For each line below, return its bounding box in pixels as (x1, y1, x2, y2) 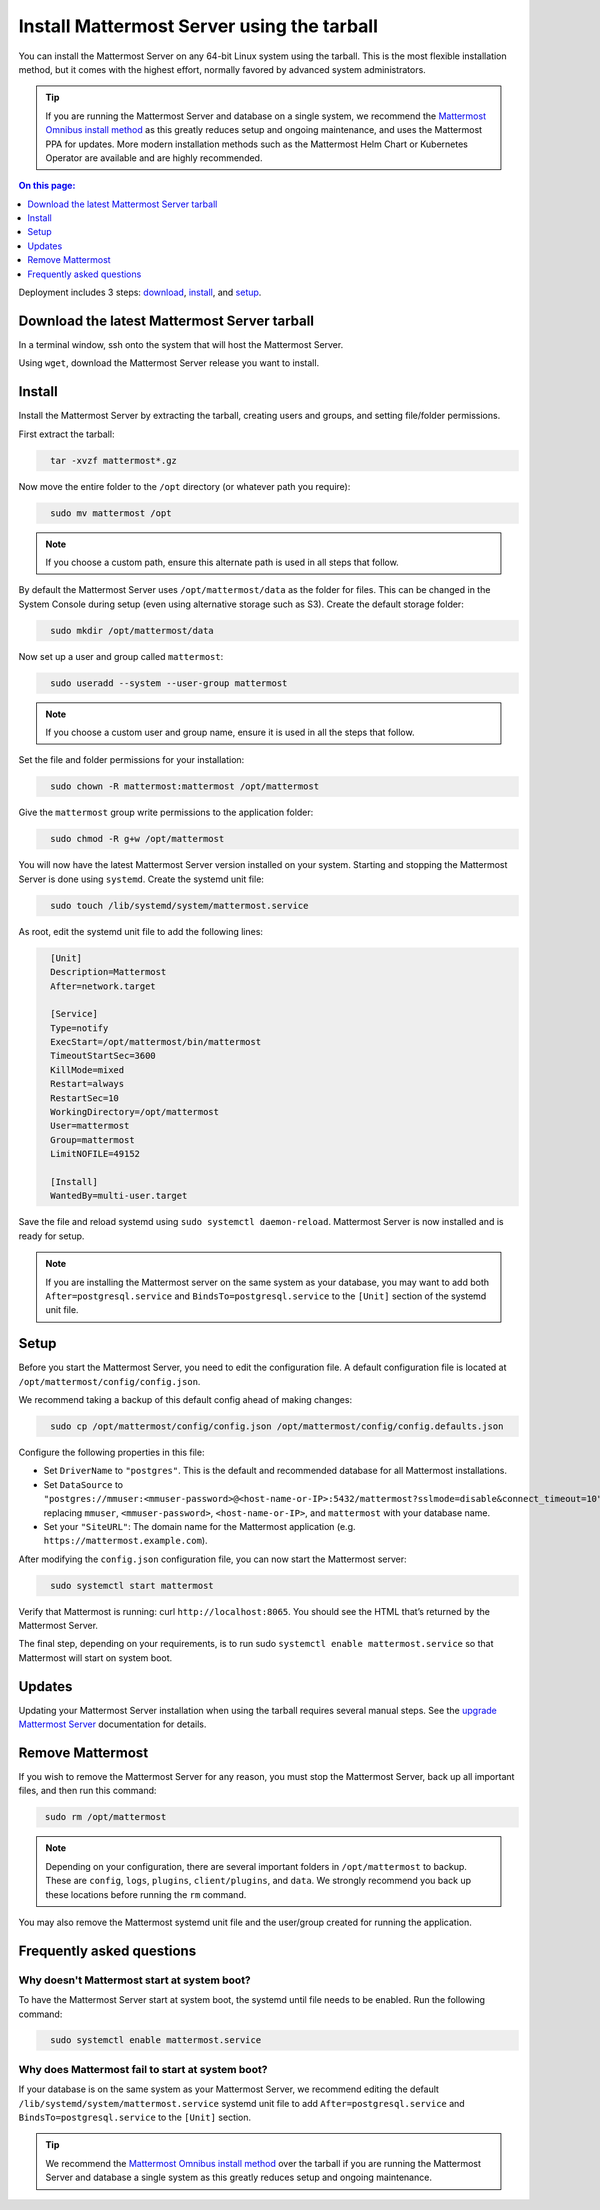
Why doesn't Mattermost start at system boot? (18, 1973, 252, 1987)
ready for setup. (18, 1230, 85, 1242)
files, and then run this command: (18, 1785, 157, 1797)
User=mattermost (50, 1120, 130, 1132)
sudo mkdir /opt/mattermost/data (50, 625, 214, 636)
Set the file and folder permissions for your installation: (18, 754, 245, 766)
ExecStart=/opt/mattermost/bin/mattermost (50, 1036, 262, 1048)
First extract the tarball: (18, 428, 115, 440)
